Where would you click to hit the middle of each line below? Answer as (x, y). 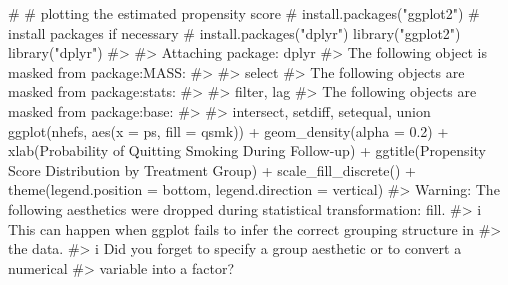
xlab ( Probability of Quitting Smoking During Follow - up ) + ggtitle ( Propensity (247, 150)
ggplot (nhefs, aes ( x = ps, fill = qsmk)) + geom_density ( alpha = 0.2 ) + (228, 130)
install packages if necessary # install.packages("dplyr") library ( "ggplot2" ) (234, 32)
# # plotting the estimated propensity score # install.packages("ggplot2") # (244, 13)
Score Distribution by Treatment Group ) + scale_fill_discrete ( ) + (212, 169)
